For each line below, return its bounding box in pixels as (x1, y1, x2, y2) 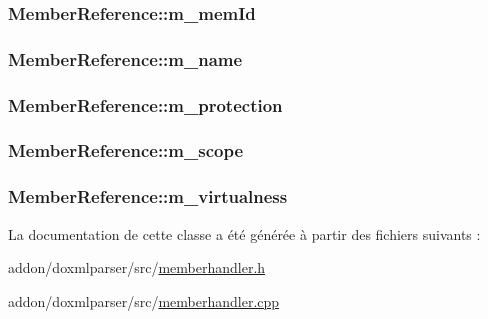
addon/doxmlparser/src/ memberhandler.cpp (8, 290, 280, 311)
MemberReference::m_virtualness (8, 184, 288, 209)
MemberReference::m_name (8, 46, 243, 71)
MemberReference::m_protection (8, 92, 283, 117)
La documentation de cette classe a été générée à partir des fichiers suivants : (8, 223, 481, 244)
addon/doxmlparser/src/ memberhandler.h (8, 257, 266, 278)
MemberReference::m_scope (8, 138, 244, 163)
